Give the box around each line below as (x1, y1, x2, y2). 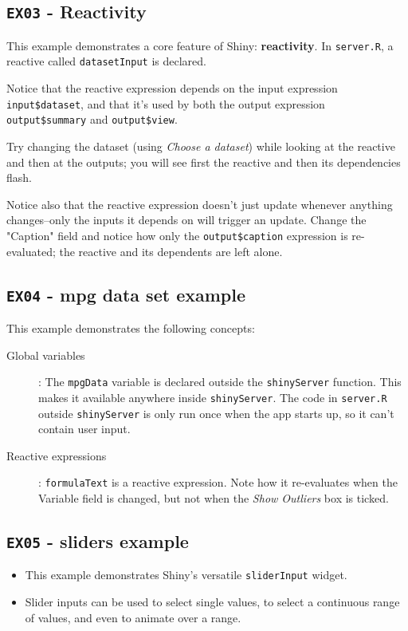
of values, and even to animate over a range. (25, 609, 241, 625)
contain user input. (38, 420, 131, 437)
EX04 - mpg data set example (6, 282, 245, 306)
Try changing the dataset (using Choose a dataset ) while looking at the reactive (6, 138, 395, 154)
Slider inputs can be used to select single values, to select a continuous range (25, 594, 400, 610)
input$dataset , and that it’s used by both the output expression (6, 95, 325, 112)
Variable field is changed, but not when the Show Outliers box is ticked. (38, 490, 389, 506)
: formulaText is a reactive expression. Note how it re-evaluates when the (38, 474, 398, 491)
